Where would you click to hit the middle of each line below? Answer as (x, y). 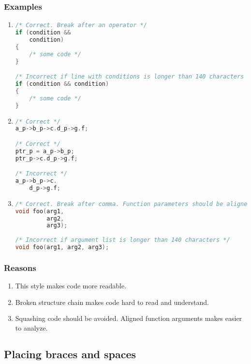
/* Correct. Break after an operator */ (81, 25)
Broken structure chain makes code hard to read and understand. (112, 302)
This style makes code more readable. (71, 286)
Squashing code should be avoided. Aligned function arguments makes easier (129, 318)
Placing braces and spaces (70, 354)
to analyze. (31, 327)
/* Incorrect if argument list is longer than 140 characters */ (123, 240)
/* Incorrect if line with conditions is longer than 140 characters (130, 77)
